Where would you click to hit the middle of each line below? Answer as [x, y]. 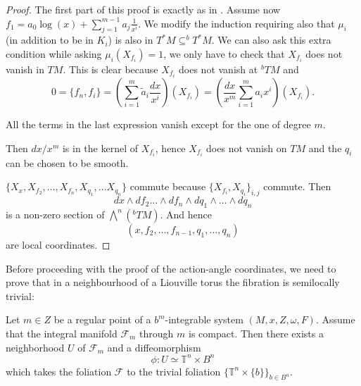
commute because [168, 186]
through [157, 333]
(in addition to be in [50, 40]
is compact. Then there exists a [256, 333]
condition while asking [54, 53]
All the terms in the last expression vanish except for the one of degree [158, 124]
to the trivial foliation [174, 371]
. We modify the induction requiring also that [236, 23]
